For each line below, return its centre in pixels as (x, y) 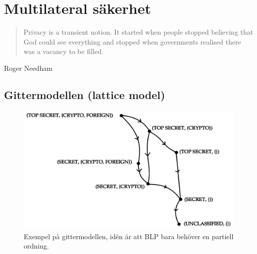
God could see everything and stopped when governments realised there (132, 41)
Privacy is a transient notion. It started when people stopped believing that (138, 32)
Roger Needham (28, 68)
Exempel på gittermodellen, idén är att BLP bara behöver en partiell (129, 236)
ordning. (36, 246)
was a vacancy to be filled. (63, 51)
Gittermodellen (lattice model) (85, 94)
